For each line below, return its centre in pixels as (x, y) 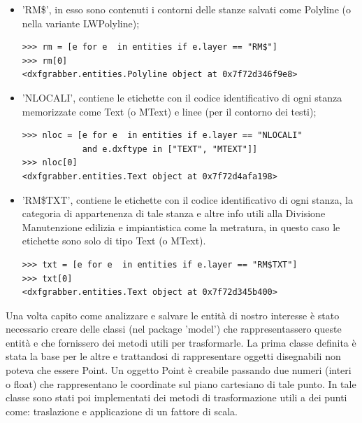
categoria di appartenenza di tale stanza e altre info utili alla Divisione (174, 213)
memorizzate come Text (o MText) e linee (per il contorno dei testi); (169, 111)
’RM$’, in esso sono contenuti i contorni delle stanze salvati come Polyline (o (186, 9)
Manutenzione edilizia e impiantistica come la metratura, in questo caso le (181, 227)
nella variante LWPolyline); (81, 23)
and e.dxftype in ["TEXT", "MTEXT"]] (170, 149)
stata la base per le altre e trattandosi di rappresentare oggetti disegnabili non (173, 356)
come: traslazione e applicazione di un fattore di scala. (122, 411)
